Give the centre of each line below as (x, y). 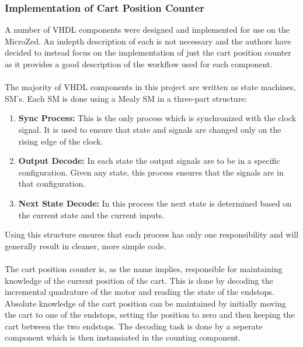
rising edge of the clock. (61, 141)
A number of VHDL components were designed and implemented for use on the (147, 30)
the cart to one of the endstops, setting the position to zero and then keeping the (150, 315)
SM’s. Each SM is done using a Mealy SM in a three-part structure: (126, 98)
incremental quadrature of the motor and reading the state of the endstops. (140, 292)
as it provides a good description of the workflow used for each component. (139, 64)
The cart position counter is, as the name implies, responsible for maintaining (144, 268)
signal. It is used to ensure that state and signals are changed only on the (150, 129)
